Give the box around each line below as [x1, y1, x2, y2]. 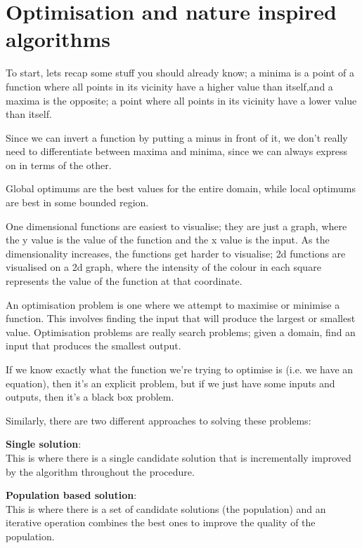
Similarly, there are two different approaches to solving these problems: [6, 413, 311, 427]
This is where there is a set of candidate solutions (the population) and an [6, 501, 326, 516]
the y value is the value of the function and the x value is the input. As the [6, 232, 330, 247]
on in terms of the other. [6, 157, 112, 172]
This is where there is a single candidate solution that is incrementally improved [6, 450, 351, 465]
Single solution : [6, 436, 82, 451]
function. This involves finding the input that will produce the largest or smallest [6, 311, 356, 326]
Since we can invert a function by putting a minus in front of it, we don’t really [6, 130, 348, 145]
